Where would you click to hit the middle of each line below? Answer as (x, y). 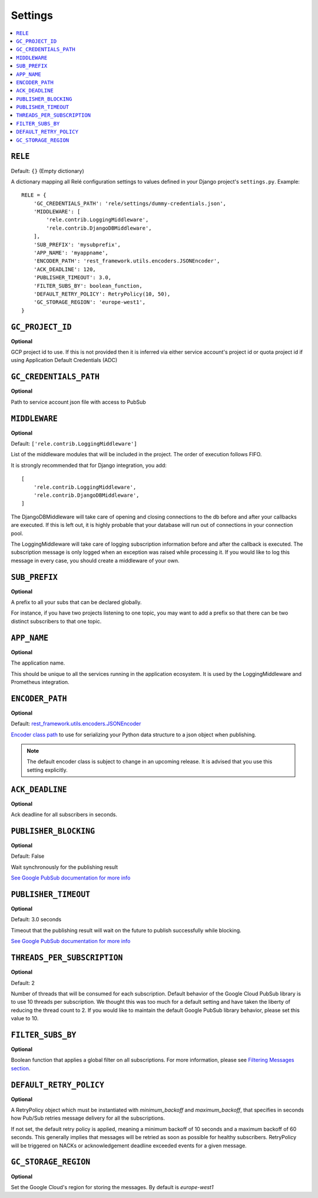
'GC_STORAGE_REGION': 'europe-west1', (90, 302)
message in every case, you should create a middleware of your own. (95, 560)
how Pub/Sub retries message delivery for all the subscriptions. (88, 1118)
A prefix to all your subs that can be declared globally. (76, 602)
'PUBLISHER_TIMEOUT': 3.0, (72, 278)
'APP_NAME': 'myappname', (71, 253)
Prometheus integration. (40, 682)
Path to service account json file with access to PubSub (79, 402)
